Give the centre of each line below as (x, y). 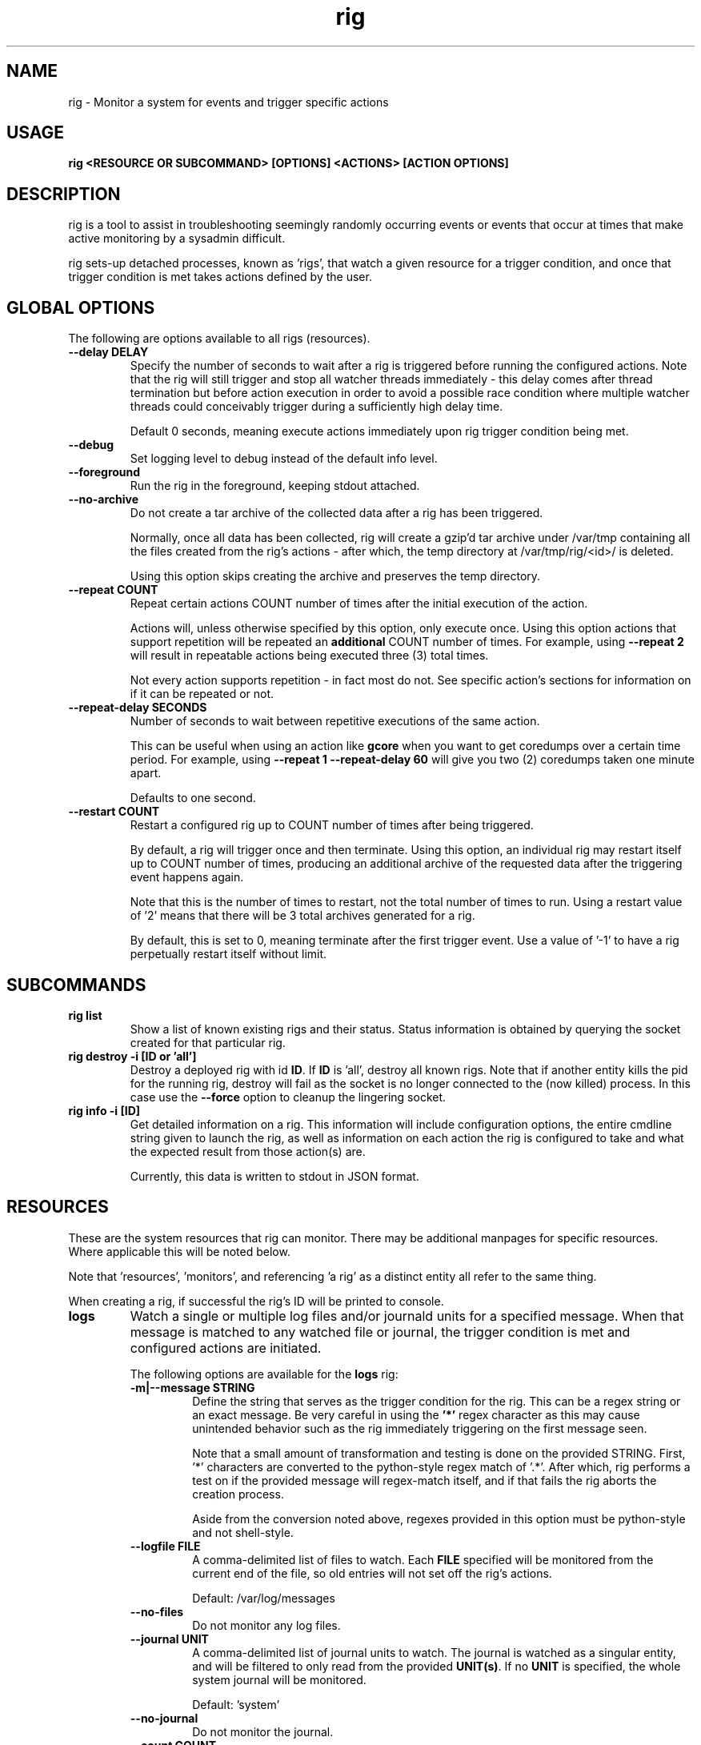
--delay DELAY (108, 352)
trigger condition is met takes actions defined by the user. (220, 277)
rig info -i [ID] (104, 1110)
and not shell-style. (243, 1532)
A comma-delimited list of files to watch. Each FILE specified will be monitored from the (423, 1559)
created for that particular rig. (208, 1042)
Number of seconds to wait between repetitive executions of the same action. (335, 721)
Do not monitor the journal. (263, 1731)
